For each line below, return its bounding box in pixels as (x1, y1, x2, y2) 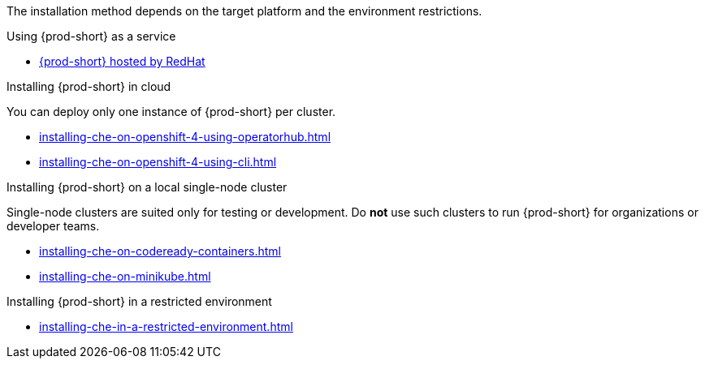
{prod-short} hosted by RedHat (39, 54, 205, 68)
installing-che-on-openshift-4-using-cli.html (39, 155, 277, 169)
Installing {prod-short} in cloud (6, 79, 171, 93)
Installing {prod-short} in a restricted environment (6, 294, 272, 308)
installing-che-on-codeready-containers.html (39, 244, 281, 258)
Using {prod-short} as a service (6, 29, 176, 43)
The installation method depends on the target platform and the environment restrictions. (6, 4, 482, 18)
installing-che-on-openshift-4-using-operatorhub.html (39, 130, 331, 144)
